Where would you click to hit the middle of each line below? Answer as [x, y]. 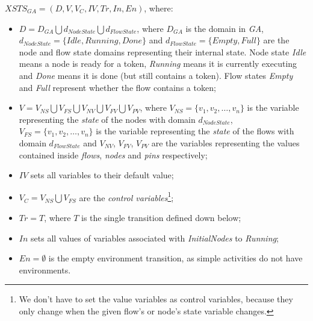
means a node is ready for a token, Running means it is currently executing [158, 64]
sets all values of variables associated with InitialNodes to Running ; [155, 238]
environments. [45, 270]
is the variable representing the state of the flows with [195, 131]
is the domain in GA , [225, 28]
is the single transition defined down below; [161, 217]
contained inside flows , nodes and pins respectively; [113, 154]
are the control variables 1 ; [126, 196]
